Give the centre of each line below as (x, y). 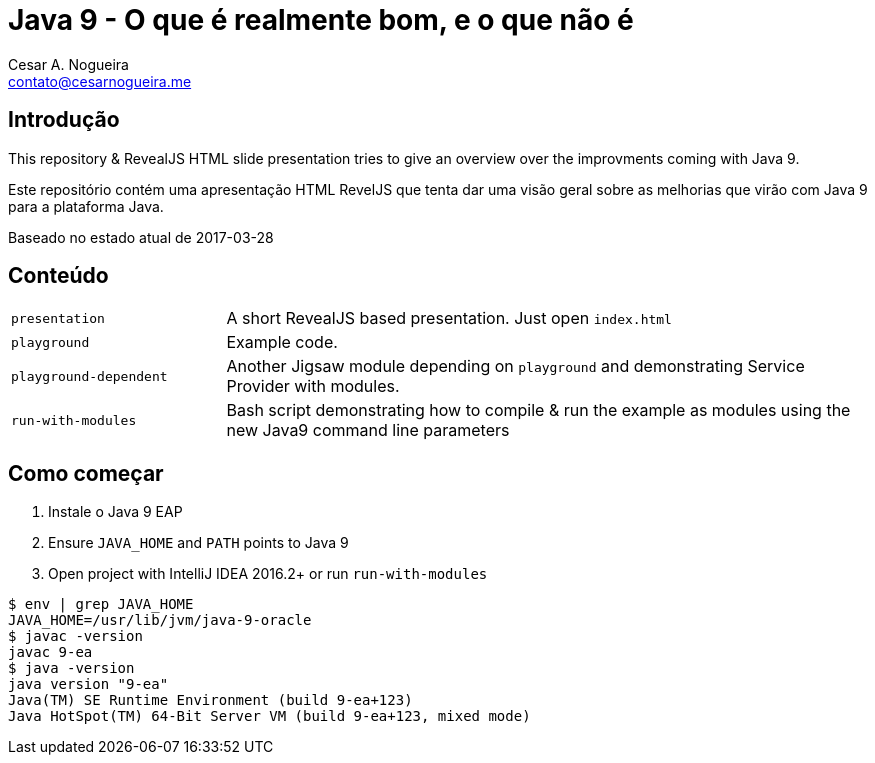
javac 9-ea (50, 652)
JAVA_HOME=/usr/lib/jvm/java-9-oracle (160, 620)
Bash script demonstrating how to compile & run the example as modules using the (538, 410)
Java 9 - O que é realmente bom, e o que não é (321, 20)
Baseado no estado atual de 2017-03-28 (141, 237)
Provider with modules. (313, 386)
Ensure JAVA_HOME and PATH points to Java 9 (198, 543)
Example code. (282, 342)
